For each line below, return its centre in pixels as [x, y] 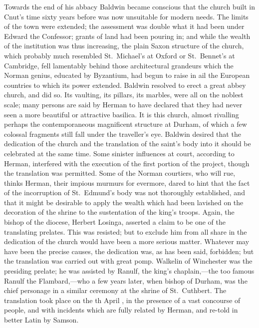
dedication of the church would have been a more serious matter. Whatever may [127, 241]
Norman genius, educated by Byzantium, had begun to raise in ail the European [127, 75]
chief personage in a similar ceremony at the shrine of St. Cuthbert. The [115, 290]
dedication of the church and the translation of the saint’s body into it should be [128, 144]
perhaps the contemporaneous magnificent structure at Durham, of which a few [126, 124]
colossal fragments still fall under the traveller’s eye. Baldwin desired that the [123, 134]
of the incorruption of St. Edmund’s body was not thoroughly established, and [125, 192]
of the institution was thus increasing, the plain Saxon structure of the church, [124, 46]
